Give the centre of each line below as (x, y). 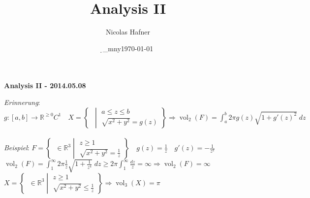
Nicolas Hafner (128, 32)
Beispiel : (17, 148)
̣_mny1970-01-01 (128, 48)
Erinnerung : (22, 102)
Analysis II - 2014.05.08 (45, 85)
